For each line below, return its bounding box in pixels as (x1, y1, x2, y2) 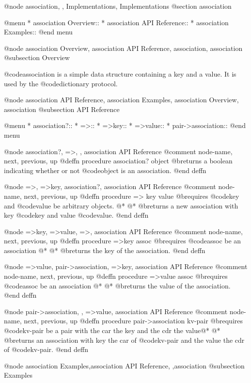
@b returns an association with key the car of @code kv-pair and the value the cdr (4, 335, 245, 345)
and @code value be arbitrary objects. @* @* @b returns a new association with (4, 200, 238, 210)
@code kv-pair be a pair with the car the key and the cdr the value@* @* (4, 325, 220, 335)
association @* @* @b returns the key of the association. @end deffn (4, 245, 205, 255)
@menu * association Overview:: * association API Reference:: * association (4, 17, 229, 27)
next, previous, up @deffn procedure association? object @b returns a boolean (4, 156, 233, 166)
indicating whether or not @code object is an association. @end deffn (4, 165, 206, 175)
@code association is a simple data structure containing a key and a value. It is (4, 68, 236, 79)
